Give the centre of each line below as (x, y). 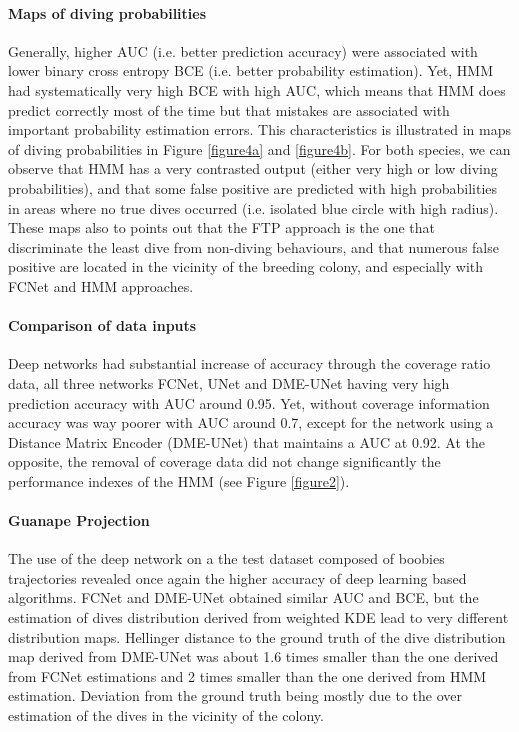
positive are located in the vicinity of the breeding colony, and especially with (246, 266)
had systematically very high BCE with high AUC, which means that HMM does (257, 89)
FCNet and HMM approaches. (101, 285)
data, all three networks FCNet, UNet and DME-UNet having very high (229, 382)
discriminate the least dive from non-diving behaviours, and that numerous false (253, 246)
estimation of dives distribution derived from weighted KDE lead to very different (258, 617)
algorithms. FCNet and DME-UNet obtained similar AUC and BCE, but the (243, 597)
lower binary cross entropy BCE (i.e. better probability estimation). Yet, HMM (251, 70)
